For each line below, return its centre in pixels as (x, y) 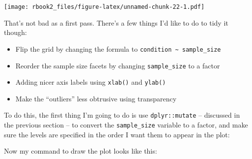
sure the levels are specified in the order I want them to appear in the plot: (117, 134)
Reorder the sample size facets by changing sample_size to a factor (118, 65)
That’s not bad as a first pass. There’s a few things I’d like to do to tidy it (116, 22)
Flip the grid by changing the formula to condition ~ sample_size (118, 48)
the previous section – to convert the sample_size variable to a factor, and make (126, 125)
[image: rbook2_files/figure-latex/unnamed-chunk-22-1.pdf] (104, 7)
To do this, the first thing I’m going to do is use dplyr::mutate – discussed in (122, 115)
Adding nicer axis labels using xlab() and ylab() (91, 82)
